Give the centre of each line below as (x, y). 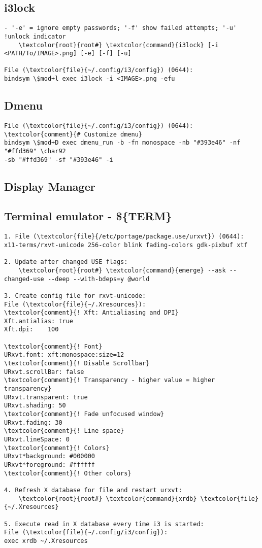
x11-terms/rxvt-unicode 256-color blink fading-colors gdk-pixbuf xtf (126, 245)
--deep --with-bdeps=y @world (99, 279)
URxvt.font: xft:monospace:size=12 (64, 355)
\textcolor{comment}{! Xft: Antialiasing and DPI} (91, 313)
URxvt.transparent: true (46, 397)
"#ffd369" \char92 (35, 151)
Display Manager (50, 186)
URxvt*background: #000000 (50, 456)
